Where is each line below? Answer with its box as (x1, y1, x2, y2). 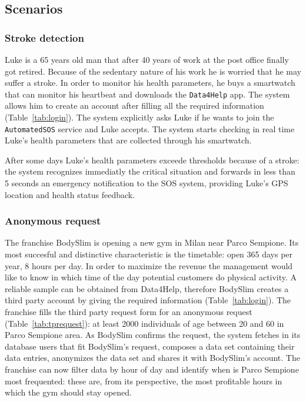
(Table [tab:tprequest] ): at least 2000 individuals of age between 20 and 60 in (5, 317, 284, 329)
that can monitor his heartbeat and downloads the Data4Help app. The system (5, 88, 290, 100)
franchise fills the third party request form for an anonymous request (5, 306, 252, 318)
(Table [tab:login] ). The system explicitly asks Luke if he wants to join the (5, 111, 274, 123)
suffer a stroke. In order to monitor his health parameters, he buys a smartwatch (5, 76, 295, 89)
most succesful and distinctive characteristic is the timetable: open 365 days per (5, 248, 293, 260)
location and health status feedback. (5, 188, 135, 200)
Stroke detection (5, 30, 84, 45)
